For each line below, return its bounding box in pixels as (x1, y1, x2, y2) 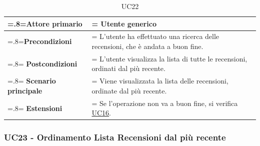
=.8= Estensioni (7, 102, 62, 113)
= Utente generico (91, 18, 156, 28)
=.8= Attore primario (7, 18, 82, 28)
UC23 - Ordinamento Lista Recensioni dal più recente (4, 131, 226, 143)
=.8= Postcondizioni (7, 58, 77, 68)
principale (7, 85, 42, 95)
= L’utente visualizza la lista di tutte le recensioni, (91, 53, 247, 63)
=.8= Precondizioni (7, 36, 72, 46)
